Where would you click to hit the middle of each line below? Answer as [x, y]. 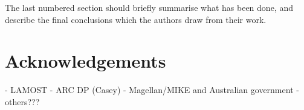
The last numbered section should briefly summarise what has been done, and [149, 7]
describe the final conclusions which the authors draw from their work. [136, 19]
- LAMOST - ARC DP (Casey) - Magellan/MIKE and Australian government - [152, 90]
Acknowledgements [86, 61]
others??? [22, 101]
